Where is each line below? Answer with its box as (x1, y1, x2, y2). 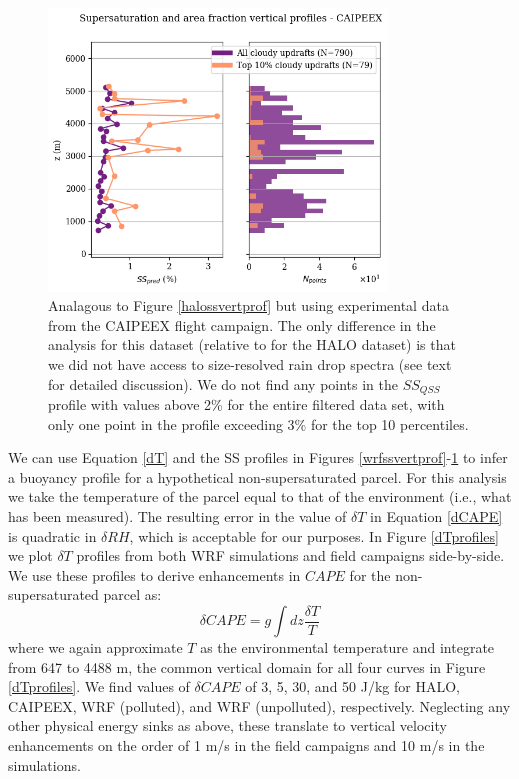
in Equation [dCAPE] (370, 506, 503, 527)
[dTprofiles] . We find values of (8, 676, 190, 697)
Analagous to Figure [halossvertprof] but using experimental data (48, 295, 449, 316)
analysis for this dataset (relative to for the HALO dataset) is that (48, 334, 456, 355)
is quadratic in (8, 525, 97, 546)
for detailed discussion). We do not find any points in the (48, 373, 398, 394)
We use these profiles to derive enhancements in (8, 564, 301, 585)
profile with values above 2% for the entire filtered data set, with (48, 394, 445, 415)
